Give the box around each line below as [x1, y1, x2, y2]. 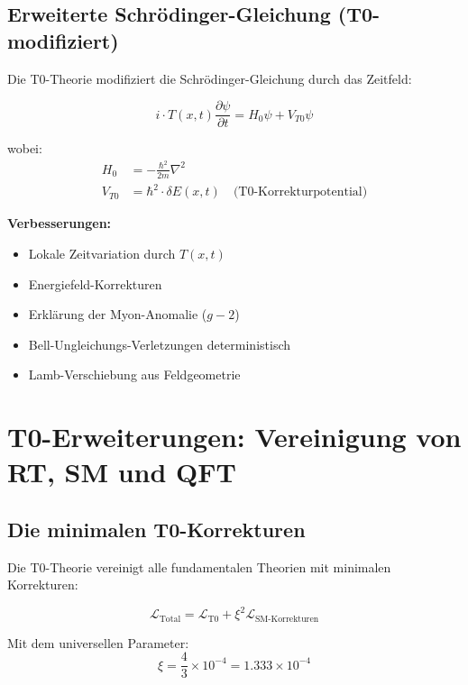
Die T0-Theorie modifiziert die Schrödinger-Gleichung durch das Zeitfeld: [7, 68, 412, 87]
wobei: [7, 139, 42, 158]
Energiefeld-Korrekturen [28, 274, 162, 293]
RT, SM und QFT [7, 453, 236, 490]
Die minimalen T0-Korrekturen [7, 515, 306, 543]
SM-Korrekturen [254, 614, 319, 624]
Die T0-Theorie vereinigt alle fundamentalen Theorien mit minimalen [7, 557, 391, 576]
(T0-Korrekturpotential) [233, 186, 368, 199]
